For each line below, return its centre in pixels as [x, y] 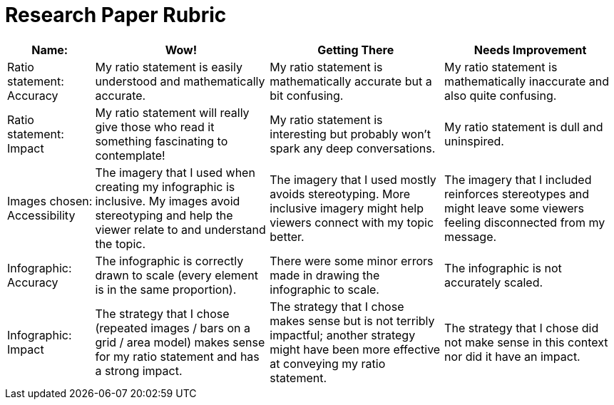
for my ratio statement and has [177, 356]
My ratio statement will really [172, 112]
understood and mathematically [180, 81]
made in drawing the [325, 275]
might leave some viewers [515, 208]
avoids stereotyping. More [340, 194]
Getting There [356, 50]
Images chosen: [50, 201]
